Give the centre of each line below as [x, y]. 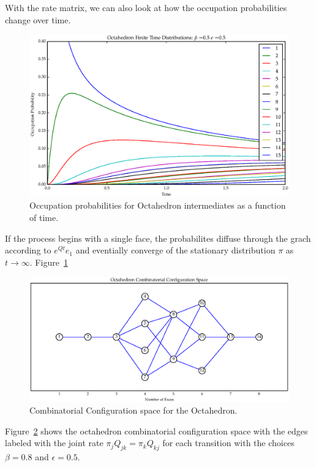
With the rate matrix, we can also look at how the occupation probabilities [146, 7]
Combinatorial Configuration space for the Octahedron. [134, 410]
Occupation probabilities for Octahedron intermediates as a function [158, 205]
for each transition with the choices [228, 443]
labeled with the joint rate [54, 443]
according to [28, 250]
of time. [44, 217]
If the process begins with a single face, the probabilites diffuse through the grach [158, 238]
